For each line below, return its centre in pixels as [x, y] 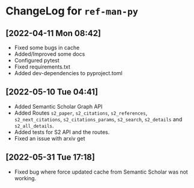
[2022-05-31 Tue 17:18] [50, 157]
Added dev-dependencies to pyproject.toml [68, 73]
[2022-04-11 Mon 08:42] [53, 33]
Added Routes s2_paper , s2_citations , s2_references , [81, 113]
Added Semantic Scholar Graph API [58, 106]
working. [25, 178]
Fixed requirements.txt [42, 67]
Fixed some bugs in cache [47, 47]
